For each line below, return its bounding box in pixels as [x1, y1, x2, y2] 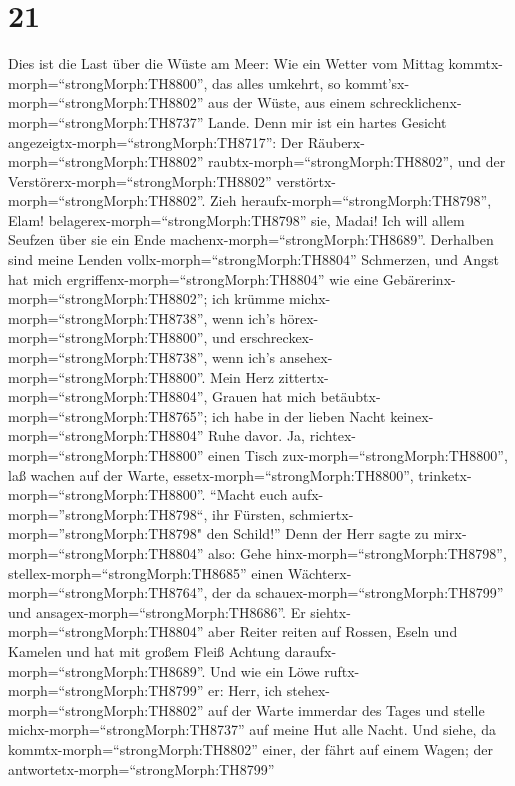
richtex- [309, 425, 356, 446]
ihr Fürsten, [212, 503, 285, 524]
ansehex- [279, 347, 333, 368]
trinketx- [418, 464, 472, 485]
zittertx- [278, 366, 329, 387]
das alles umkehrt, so [212, 72, 341, 93]
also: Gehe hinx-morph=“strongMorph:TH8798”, [208, 542, 507, 563]
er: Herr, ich [208, 680, 283, 701]
